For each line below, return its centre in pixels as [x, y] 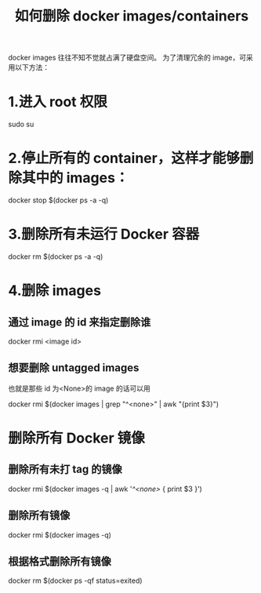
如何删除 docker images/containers [132, 16]
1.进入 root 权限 [58, 102]
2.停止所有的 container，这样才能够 [124, 158]
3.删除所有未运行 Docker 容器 [104, 234]
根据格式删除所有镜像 [60, 562]
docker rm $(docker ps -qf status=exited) [75, 580]
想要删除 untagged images [74, 368]
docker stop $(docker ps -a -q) [58, 200]
